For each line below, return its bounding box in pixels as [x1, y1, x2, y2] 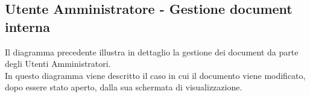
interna [5, 17, 51, 36]
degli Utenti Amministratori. [5, 57, 111, 70]
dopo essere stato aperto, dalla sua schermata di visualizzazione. [5, 81, 242, 93]
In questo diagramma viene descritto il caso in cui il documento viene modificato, [5, 69, 306, 81]
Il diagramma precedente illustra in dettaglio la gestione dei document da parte [5, 45, 299, 58]
